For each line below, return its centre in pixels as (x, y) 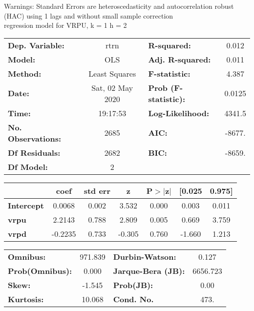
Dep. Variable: (36, 45)
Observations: (35, 138)
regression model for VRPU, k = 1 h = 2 (65, 25)
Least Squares (112, 73)
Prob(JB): (133, 285)
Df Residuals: (34, 152)
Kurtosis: (26, 299)
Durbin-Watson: (145, 256)
